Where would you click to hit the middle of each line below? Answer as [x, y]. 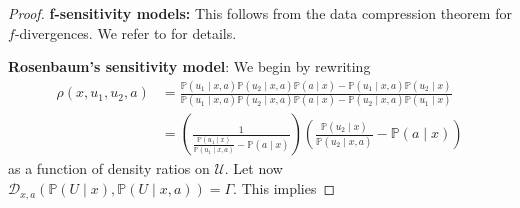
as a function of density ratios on [109, 168]
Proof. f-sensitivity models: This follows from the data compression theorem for [260, 13]
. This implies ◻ [284, 188]
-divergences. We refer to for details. [125, 32]
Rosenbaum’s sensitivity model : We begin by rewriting [189, 66]
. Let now [253, 168]
